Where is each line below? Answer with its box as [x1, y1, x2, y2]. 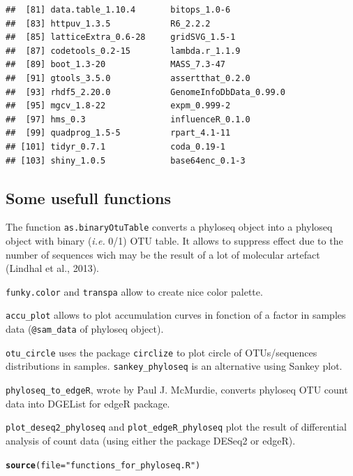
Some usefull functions [6, 187, 172, 208]
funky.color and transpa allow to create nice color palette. [6, 284, 263, 298]
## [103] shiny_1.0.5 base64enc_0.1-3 [6, 155, 246, 166]
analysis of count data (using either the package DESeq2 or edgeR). [6, 433, 296, 447]
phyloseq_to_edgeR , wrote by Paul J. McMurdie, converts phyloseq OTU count [6, 382, 348, 397]
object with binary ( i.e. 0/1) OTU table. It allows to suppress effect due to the [6, 233, 343, 247]
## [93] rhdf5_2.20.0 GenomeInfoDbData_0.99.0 [6, 87, 285, 97]
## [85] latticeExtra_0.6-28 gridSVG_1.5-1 [6, 32, 236, 43]
